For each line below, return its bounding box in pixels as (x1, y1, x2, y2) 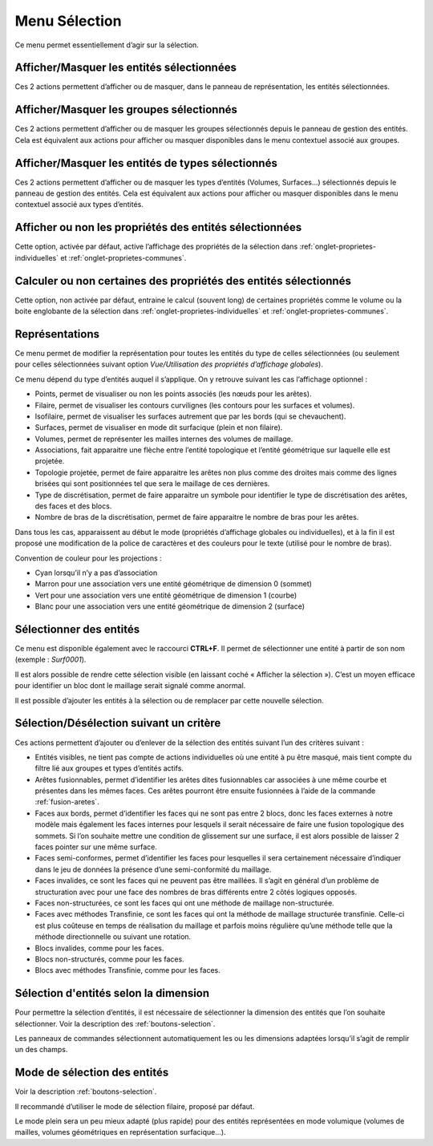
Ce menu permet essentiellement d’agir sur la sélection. (14, 40, 200, 50)
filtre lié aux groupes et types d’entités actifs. (34, 763, 184, 773)
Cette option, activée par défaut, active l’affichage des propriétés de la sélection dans (14, 241, 298, 252)
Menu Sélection (14, 12, 122, 30)
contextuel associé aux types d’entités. (14, 200, 144, 209)
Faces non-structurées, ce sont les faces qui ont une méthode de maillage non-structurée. (34, 898, 334, 908)
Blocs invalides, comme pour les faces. (34, 943, 164, 953)
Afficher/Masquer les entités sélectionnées (14, 61, 237, 75)
